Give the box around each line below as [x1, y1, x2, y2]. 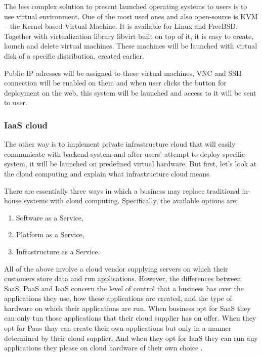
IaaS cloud [4, 118, 48, 131]
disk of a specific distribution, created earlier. [4, 50, 144, 61]
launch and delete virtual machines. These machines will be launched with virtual [4, 40, 257, 51]
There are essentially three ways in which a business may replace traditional [4, 185, 240, 196]
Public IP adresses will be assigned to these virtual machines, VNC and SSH [4, 67, 242, 78]
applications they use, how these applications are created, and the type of [4, 293, 232, 303]
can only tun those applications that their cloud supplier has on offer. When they [4, 313, 256, 323]
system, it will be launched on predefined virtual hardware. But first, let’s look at [4, 158, 257, 169]
